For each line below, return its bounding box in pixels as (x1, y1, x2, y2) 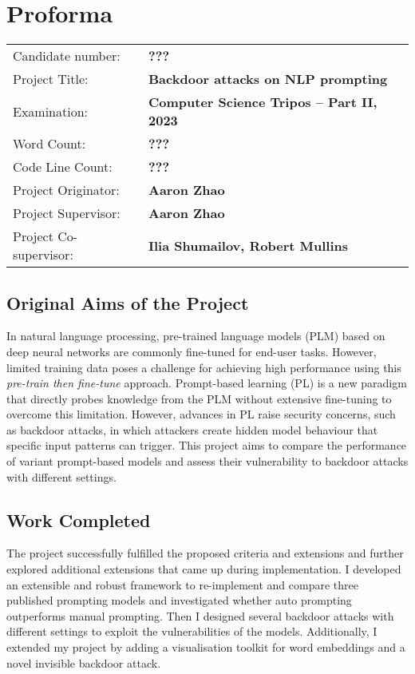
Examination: (13, 101, 89, 121)
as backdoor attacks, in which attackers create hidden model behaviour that (6, 421, 378, 438)
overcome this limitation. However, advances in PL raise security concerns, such (6, 406, 396, 422)
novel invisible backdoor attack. (6, 654, 161, 671)
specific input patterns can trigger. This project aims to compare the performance (6, 437, 407, 454)
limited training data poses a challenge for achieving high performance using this (6, 359, 401, 375)
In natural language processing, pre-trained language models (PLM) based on (6, 327, 385, 344)
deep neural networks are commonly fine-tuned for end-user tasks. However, (6, 343, 377, 359)
